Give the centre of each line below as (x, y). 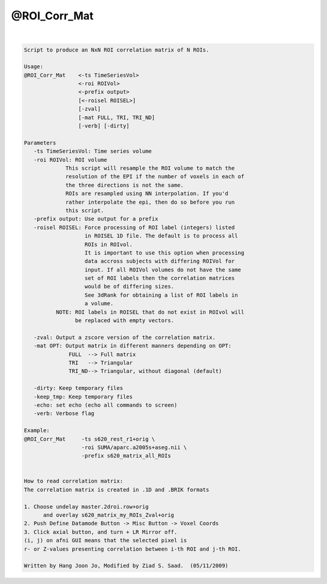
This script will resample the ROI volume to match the (150, 168)
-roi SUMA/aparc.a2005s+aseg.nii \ (134, 447)
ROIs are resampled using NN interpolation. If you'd (147, 194)
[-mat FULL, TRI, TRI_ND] (117, 117)
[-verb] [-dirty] (104, 126)
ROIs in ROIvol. (109, 244)
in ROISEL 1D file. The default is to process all (161, 236)
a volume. (99, 303)
